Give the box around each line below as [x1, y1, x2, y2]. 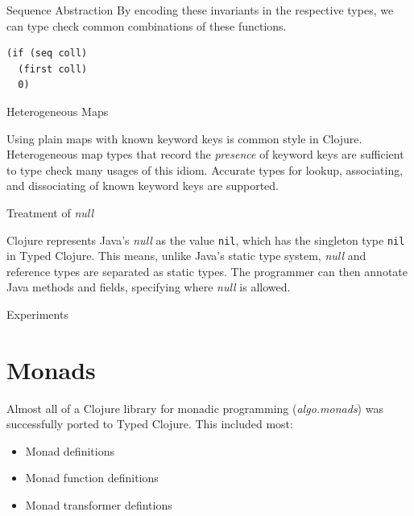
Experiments [6, 305, 68, 322]
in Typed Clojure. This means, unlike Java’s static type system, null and [6, 247, 366, 264]
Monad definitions [25, 442, 114, 459]
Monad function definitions [25, 469, 159, 486]
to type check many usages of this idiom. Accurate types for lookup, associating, [6, 161, 404, 178]
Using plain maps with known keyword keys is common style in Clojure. [6, 130, 362, 147]
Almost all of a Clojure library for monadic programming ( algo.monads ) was [6, 399, 383, 416]
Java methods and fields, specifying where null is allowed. [6, 279, 291, 295]
